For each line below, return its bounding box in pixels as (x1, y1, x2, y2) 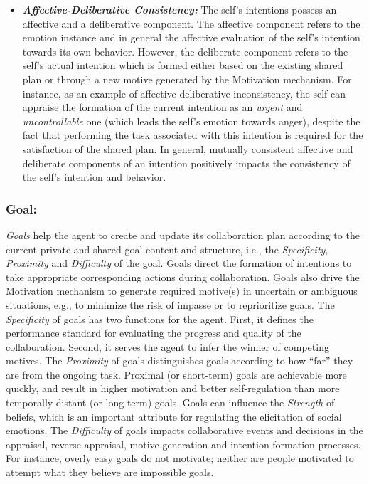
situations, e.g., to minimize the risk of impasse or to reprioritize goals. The (6, 297, 335, 312)
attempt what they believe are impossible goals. (6, 465, 214, 480)
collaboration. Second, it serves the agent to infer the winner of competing (6, 339, 329, 354)
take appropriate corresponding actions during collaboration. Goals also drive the (6, 269, 360, 284)
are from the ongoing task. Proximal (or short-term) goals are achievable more (6, 367, 347, 382)
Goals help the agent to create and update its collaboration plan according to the (6, 227, 360, 242)
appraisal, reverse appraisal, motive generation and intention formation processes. (6, 436, 361, 451)
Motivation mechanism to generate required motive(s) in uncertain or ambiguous (6, 283, 358, 298)
